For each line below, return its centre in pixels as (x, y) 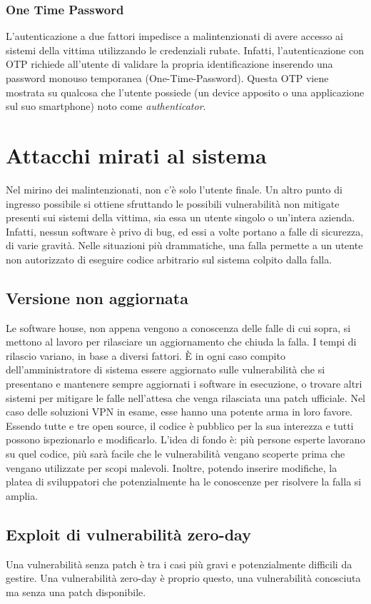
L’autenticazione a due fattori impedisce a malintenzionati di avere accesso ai (174, 36)
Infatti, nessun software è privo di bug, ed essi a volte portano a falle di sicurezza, (185, 231)
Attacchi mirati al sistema (136, 155)
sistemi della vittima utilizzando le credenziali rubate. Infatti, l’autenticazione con (185, 50)
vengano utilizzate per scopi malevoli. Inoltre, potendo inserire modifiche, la (172, 467)
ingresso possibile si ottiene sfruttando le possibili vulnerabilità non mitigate (173, 203)
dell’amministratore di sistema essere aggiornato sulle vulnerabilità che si (166, 369)
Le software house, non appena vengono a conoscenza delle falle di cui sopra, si (178, 327)
